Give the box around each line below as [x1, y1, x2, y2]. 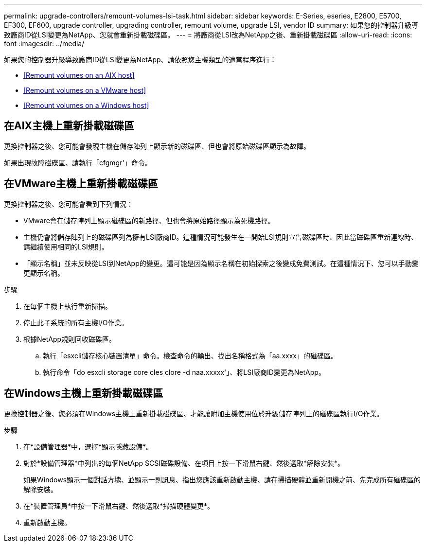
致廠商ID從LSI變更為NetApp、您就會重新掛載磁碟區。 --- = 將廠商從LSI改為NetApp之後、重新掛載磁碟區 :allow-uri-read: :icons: [4, 31, 412, 39]
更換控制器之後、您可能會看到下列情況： [4, 199, 133, 208]
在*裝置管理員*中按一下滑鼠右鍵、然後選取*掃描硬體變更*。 [23, 501, 214, 510]
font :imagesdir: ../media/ [4, 39, 85, 48]
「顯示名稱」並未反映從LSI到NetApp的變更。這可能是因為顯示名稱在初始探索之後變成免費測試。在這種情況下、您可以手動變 [23, 259, 419, 267]
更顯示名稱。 [23, 268, 64, 277]
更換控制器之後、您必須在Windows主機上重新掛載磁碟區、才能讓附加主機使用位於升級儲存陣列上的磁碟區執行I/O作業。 [4, 409, 384, 418]
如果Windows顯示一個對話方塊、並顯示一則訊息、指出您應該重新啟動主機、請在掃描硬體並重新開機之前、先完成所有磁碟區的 [23, 475, 421, 484]
